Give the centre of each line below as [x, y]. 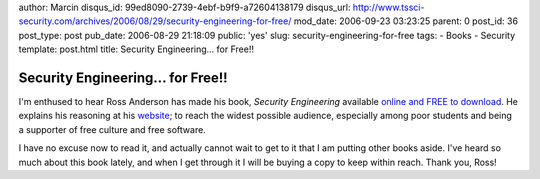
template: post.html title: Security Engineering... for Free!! [136, 49]
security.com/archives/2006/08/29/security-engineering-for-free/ [155, 21]
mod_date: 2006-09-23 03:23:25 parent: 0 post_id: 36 [406, 21]
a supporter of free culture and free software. [112, 129]
